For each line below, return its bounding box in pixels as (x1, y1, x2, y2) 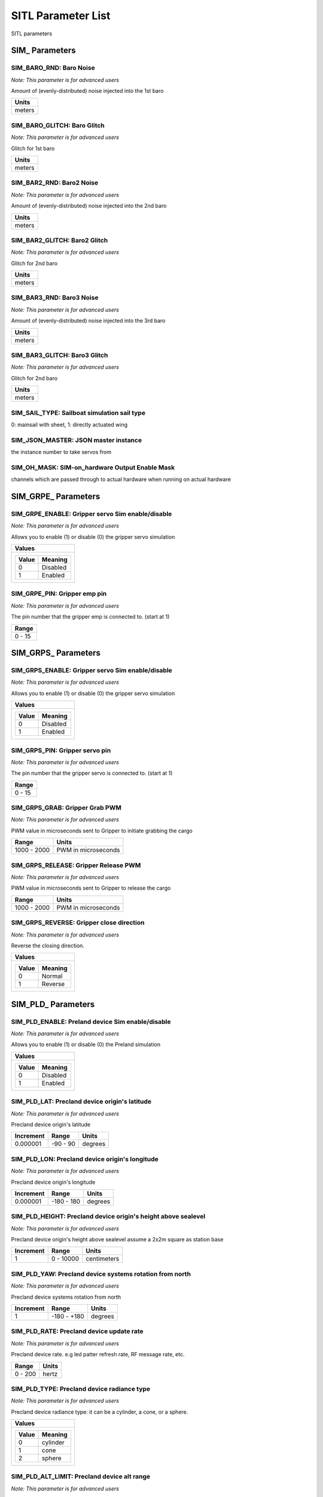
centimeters (86, 1254, 120, 1263)
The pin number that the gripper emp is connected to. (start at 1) (11, 613, 170, 620)
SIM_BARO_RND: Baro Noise (11, 63, 95, 72)
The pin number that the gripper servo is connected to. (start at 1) (11, 769, 173, 777)
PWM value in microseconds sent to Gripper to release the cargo (11, 884, 171, 892)
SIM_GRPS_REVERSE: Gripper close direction (11, 919, 145, 927)
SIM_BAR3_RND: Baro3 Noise (11, 293, 99, 302)
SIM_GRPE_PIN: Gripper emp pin (11, 590, 107, 598)
